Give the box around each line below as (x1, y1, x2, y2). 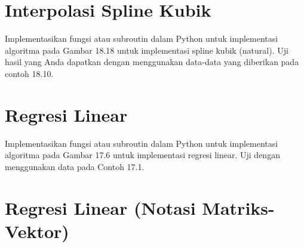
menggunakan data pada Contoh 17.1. (5, 160, 145, 172)
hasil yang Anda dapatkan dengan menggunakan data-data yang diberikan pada (5, 55, 299, 68)
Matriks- (202, 195, 275, 220)
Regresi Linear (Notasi (5, 195, 196, 220)
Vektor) (5, 218, 69, 243)
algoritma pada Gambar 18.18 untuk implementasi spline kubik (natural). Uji (5, 44, 288, 56)
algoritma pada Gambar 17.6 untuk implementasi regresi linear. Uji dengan (5, 149, 280, 161)
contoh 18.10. (5, 67, 54, 79)
